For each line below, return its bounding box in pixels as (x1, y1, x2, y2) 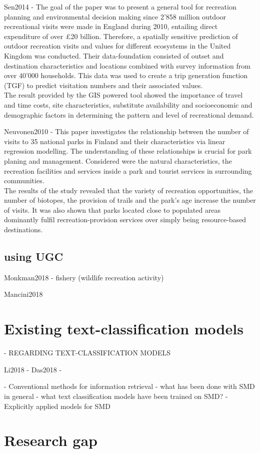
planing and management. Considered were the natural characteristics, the (4, 155, 232, 166)
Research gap (4, 430, 97, 450)
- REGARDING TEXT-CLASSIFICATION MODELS (4, 347, 171, 358)
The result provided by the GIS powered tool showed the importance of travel (4, 90, 243, 100)
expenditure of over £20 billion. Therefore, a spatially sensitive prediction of (4, 31, 238, 41)
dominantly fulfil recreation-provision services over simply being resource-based (4, 214, 246, 225)
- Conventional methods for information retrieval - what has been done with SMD (4, 381, 255, 391)
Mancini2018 (4, 289, 43, 299)
